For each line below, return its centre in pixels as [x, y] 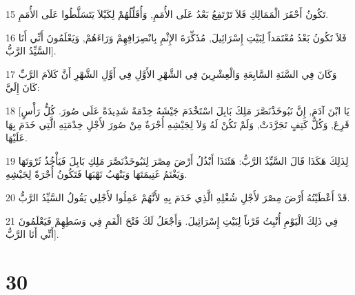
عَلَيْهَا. [17, 138]
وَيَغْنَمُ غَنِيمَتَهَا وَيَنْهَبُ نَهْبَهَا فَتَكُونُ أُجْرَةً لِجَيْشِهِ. [97, 174]
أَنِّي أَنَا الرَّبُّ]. [32, 234]
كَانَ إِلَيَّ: [23, 87]
